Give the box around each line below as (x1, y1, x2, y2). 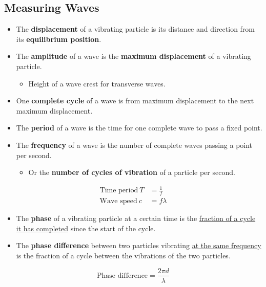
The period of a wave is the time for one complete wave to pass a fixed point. (16, 122, 262, 133)
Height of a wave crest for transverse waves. (28, 78, 166, 89)
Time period (99, 187, 138, 194)
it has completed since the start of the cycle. (16, 223, 156, 233)
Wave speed (99, 197, 137, 205)
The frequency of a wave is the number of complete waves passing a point (16, 139, 253, 150)
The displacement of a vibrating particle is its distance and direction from (16, 24, 255, 34)
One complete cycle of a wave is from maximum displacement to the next (16, 95, 254, 106)
